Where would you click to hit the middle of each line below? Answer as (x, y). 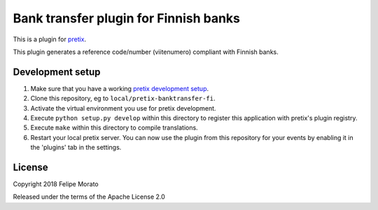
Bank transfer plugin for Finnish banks (127, 18)
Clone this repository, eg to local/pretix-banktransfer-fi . (123, 99)
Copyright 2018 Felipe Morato (56, 184)
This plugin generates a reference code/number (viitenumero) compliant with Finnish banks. (146, 52)
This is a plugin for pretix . (50, 39)
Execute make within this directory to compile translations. (114, 128)
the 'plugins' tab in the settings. (76, 148)
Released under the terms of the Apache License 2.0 (89, 197)
